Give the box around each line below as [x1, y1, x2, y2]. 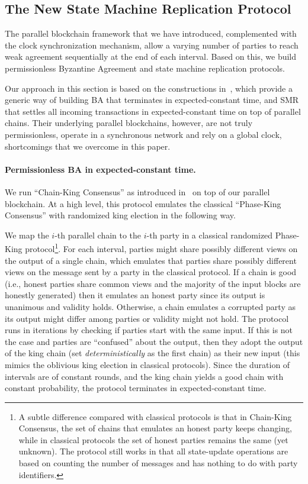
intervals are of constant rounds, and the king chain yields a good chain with [5, 370, 284, 382]
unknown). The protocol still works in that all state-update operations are [18, 445, 288, 457]
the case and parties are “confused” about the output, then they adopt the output [5, 335, 303, 347]
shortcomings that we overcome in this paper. [5, 140, 171, 152]
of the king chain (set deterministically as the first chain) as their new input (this [5, 347, 300, 359]
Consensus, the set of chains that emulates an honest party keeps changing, [18, 422, 292, 434]
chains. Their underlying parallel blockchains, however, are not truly [5, 117, 253, 129]
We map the [5, 228, 49, 241]
